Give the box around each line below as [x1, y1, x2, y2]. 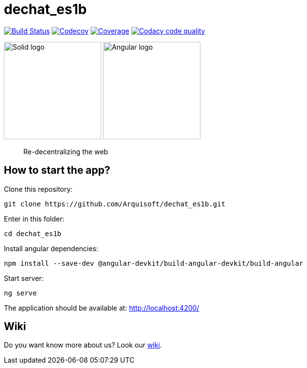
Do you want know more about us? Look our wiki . [4, 341, 162, 350]
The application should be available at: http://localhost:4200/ [4, 303, 199, 312]
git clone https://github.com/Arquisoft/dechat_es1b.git [4, 200, 226, 208]
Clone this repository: [4, 184, 73, 193]
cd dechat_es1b [4, 229, 62, 238]
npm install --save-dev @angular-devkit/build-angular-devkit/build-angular [4, 259, 304, 267]
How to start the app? [4, 164, 110, 177]
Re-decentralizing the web [23, 147, 108, 156]
